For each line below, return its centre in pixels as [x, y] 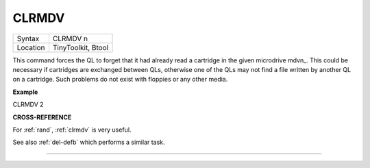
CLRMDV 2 [28, 105]
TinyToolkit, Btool [81, 47]
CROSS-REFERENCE [42, 117]
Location [31, 47]
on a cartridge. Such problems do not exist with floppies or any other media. [120, 80]
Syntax [28, 38]
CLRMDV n [70, 38]
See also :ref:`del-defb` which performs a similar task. [89, 142]
